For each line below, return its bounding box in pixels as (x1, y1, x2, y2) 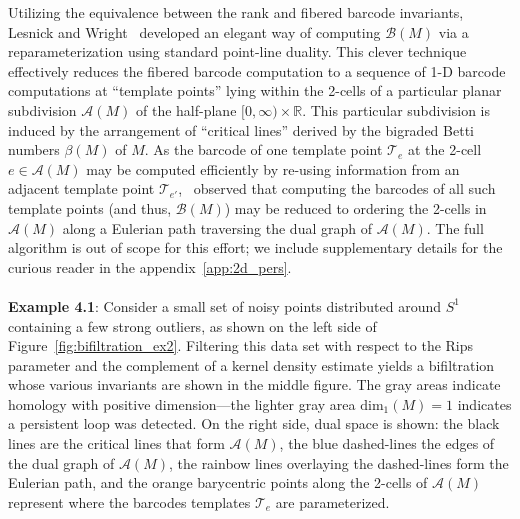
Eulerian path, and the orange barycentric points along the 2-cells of (8, 472, 428, 493)
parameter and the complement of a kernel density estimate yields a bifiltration (8, 354, 495, 375)
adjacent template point (8, 178, 155, 199)
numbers (8, 139, 60, 160)
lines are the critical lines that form (8, 433, 225, 454)
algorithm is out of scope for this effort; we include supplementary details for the (8, 237, 503, 258)
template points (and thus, (8, 197, 172, 218)
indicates (457, 393, 512, 414)
